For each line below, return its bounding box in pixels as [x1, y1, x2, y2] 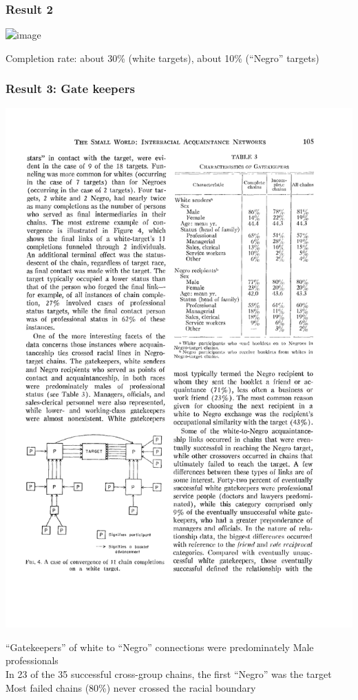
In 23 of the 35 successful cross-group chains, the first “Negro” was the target [6, 666, 332, 681]
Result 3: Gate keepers [6, 80, 135, 97]
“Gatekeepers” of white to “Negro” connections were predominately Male [6, 639, 314, 654]
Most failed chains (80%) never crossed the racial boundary [6, 680, 256, 694]
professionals [6, 653, 59, 668]
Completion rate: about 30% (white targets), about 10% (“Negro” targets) [6, 50, 319, 65]
